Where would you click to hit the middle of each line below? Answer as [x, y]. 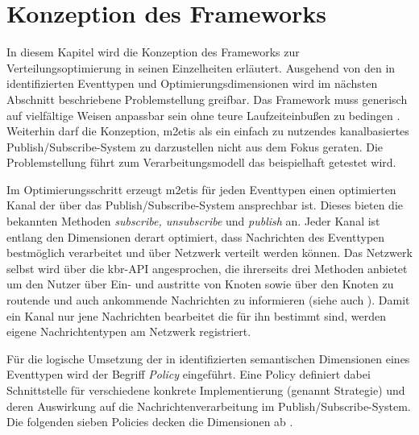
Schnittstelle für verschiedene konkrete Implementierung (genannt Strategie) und [206, 390]
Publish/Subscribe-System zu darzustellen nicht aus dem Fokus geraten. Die [195, 146]
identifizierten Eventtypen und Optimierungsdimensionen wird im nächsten [192, 83]
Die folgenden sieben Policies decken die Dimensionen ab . [150, 422]
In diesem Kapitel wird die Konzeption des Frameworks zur [153, 52]
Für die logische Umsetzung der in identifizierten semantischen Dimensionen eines [208, 358]
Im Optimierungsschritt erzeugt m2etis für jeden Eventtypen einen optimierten [201, 189]
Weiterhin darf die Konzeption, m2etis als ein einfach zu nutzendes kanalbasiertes [208, 131]
